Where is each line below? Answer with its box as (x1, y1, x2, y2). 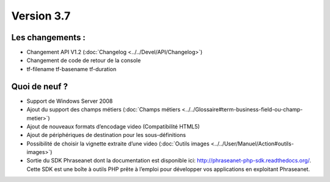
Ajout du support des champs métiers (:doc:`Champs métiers (26, 106, 181, 113)
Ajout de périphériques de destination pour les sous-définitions (26, 131, 186, 139)
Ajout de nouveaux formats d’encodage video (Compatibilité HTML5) (26, 122, 200, 130)
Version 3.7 (11, 9, 71, 23)
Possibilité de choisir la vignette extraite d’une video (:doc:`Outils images (26, 140, 210, 147)
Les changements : (11, 32, 86, 43)
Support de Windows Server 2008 (26, 97, 113, 105)
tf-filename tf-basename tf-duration (26, 65, 117, 72)
